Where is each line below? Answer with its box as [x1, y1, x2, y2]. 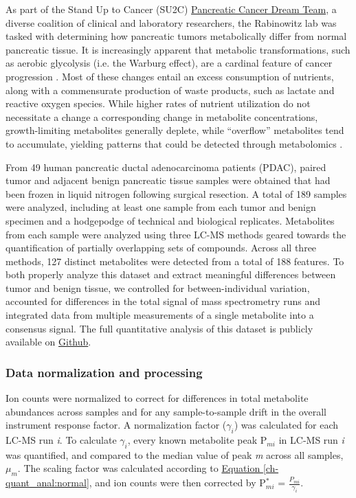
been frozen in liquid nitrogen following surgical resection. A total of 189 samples [5, 186, 347, 201]
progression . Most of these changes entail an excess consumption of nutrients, [5, 69, 334, 83]
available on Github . [5, 335, 91, 349]
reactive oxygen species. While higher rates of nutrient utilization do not [5, 96, 311, 111]
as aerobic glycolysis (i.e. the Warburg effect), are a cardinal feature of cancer [5, 56, 333, 70]
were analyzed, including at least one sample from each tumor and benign [5, 200, 316, 214]
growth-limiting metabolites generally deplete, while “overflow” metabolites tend [5, 123, 344, 137]
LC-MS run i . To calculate [5, 433, 117, 447]
